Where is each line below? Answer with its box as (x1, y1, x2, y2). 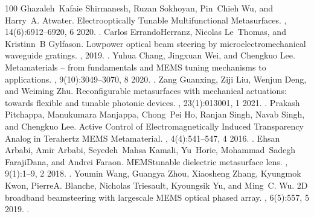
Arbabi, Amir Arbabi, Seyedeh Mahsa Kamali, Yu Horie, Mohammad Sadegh (5, 143, 295, 156)
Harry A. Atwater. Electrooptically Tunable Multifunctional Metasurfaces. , (5, 13, 287, 26)
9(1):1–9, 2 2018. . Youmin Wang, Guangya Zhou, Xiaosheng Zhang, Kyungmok (5, 167, 301, 180)
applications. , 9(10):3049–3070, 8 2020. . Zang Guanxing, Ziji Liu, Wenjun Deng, (5, 72, 307, 85)
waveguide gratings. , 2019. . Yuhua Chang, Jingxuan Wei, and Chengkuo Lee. (5, 49, 295, 61)
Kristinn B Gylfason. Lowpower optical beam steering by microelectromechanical (5, 37, 306, 49)
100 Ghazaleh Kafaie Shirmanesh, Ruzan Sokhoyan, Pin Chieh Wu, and (5, 2, 274, 14)
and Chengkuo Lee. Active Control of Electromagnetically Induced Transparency (5, 119, 304, 132)
